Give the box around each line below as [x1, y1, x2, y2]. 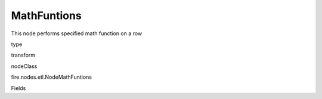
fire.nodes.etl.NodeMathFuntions [11, 73, 92, 81]
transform [11, 51, 36, 59]
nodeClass [11, 63, 38, 70]
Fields [11, 84, 26, 92]
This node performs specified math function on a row [11, 30, 143, 37]
